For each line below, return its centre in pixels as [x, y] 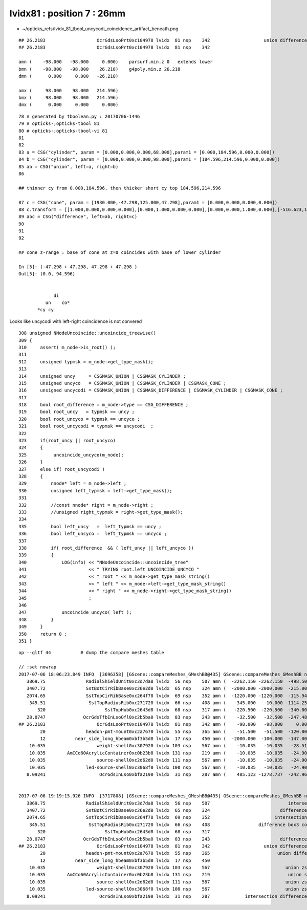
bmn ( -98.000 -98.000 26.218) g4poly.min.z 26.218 [100, 69]
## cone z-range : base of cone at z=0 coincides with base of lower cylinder [120, 253]
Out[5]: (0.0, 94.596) [47, 274]
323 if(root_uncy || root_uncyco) [67, 441]
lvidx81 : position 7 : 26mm [68, 13]
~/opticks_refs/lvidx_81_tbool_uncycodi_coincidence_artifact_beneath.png [100, 29]
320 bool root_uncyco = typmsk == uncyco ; [79, 419]
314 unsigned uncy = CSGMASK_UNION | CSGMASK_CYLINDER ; [102, 376]
